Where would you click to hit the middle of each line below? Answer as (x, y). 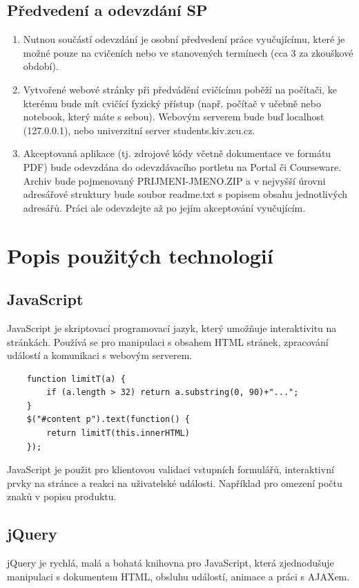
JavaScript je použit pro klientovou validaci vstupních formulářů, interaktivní (171, 469)
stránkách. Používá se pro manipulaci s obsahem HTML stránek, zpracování (168, 341)
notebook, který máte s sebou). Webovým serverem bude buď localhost (174, 117)
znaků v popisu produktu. (62, 496)
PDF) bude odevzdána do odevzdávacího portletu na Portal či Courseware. (182, 166)
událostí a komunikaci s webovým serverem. (100, 355)
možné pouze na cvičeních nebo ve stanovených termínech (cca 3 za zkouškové (188, 52)
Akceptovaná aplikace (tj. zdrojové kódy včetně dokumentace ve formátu (177, 153)
